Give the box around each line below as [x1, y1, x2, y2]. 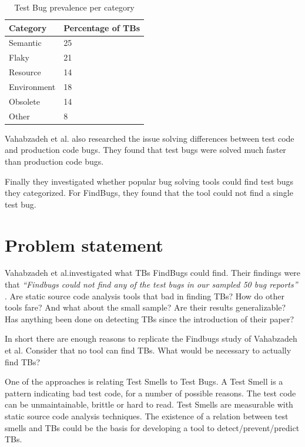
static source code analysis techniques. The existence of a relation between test [5, 409, 289, 422]
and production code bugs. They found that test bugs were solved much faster [5, 144, 286, 156]
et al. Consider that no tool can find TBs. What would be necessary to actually [5, 344, 291, 356]
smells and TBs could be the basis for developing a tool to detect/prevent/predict [5, 421, 300, 433]
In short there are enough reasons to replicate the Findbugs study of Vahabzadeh [5, 332, 297, 345]
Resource [9, 66, 41, 78]
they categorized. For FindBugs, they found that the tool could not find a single [5, 186, 293, 199]
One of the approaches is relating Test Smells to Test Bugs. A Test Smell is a [5, 375, 283, 388]
